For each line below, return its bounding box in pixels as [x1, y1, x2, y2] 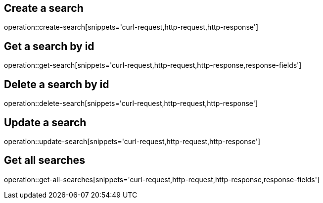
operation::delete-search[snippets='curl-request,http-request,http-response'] [4, 99, 258, 108]
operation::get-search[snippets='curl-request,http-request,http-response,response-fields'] [4, 61, 302, 70]
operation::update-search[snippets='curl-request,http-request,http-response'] [4, 137, 261, 146]
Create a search [4, 2, 84, 14]
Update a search [4, 116, 87, 129]
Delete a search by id [4, 78, 109, 91]
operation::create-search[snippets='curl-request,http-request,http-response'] [4, 23, 259, 32]
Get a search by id [4, 40, 94, 52]
